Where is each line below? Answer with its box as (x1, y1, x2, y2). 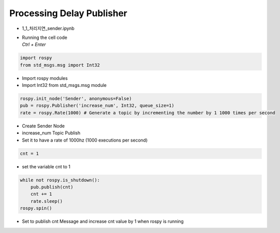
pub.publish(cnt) (30, 184, 74, 190)
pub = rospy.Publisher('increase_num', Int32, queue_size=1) (20, 103, 175, 109)
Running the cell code (22, 34, 68, 40)
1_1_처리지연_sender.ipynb (22, 25, 75, 31)
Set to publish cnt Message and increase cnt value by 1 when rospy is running (22, 218, 184, 224)
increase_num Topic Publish (22, 130, 81, 136)
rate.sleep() (30, 198, 63, 204)
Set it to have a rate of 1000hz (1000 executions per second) (22, 137, 148, 143)
